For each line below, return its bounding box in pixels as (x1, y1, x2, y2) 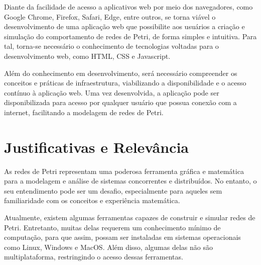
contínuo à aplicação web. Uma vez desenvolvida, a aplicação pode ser (4, 87, 219, 98)
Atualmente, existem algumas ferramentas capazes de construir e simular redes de (4, 212, 255, 223)
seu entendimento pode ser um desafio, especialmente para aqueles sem (4, 185, 222, 196)
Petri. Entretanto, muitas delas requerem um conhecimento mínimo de (4, 222, 221, 232)
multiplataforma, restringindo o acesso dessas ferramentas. (4, 251, 183, 262)
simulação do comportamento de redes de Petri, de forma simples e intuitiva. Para (4, 31, 257, 41)
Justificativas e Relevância (4, 136, 189, 157)
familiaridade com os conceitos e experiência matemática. (4, 195, 180, 206)
